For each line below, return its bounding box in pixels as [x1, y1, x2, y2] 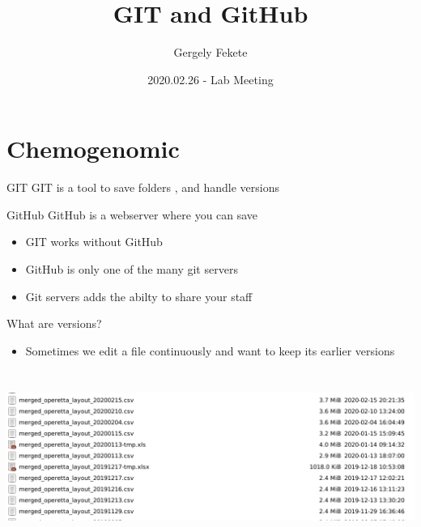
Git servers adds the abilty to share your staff [25, 287, 253, 304]
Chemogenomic [6, 132, 180, 165]
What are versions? [6, 315, 102, 332]
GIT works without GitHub [25, 233, 163, 250]
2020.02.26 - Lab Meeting [147, 70, 274, 87]
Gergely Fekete [173, 44, 248, 61]
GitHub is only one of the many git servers [25, 261, 238, 278]
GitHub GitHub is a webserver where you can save [6, 206, 258, 223]
